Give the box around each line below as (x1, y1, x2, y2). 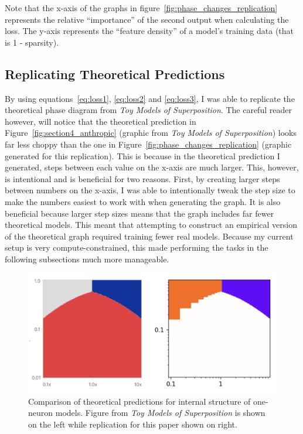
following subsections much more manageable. (5, 252, 169, 265)
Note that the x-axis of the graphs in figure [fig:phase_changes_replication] (5, 2, 278, 13)
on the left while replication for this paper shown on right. (28, 418, 237, 430)
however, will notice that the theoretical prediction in (5, 115, 196, 127)
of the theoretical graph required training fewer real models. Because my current (5, 230, 294, 242)
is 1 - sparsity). (5, 36, 59, 48)
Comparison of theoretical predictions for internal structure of (28, 395, 251, 407)
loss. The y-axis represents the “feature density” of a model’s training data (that (5, 25, 294, 37)
